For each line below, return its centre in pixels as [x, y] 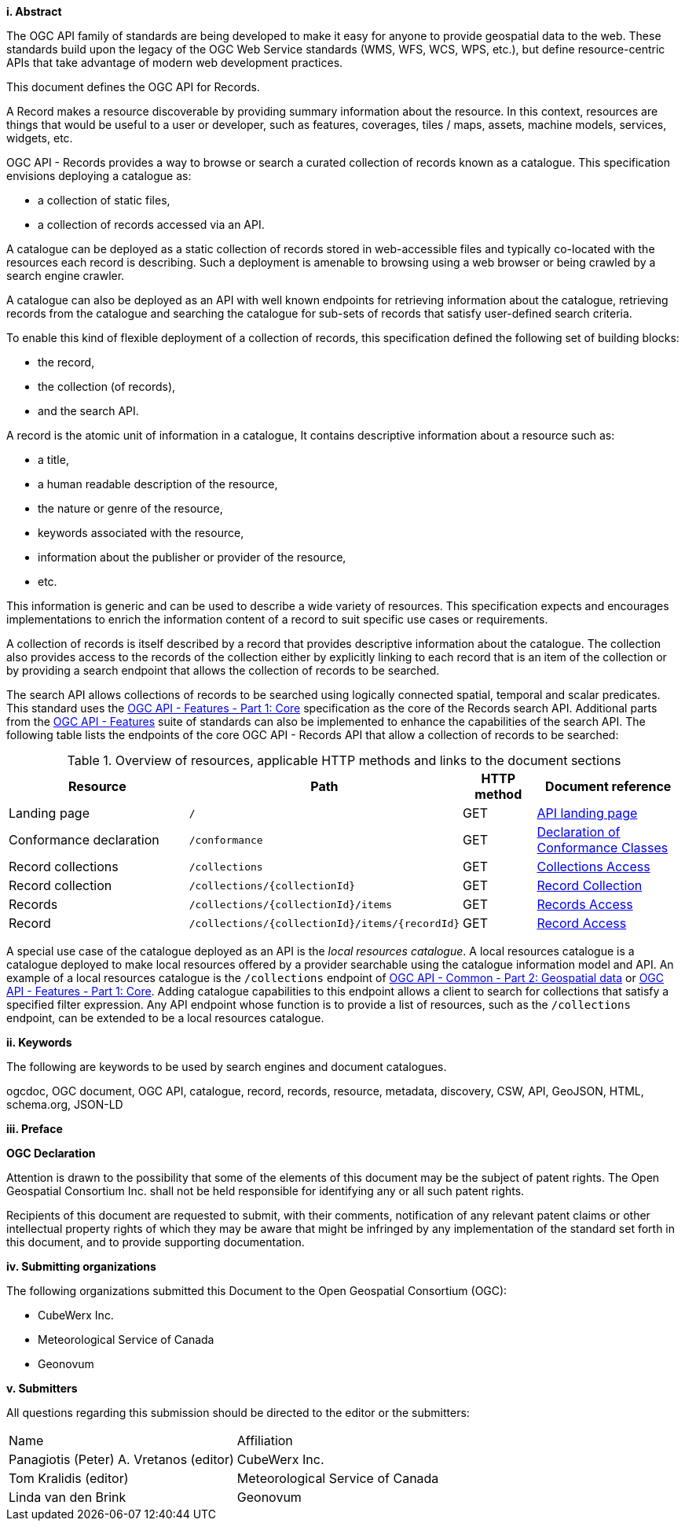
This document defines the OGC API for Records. [133, 87]
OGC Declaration [51, 1153]
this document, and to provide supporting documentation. [156, 1242]
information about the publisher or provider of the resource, [192, 557]
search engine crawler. [66, 276]
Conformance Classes [603, 848]
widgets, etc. [40, 138]
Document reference [608, 786]
